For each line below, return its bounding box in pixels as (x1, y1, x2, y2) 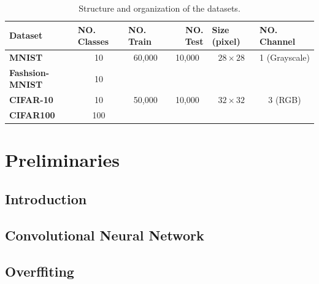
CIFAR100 (9, 109, 55, 121)
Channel (259, 35, 296, 48)
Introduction (5, 190, 87, 209)
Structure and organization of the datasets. (79, 2, 240, 14)
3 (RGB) (268, 93, 301, 106)
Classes (77, 35, 109, 48)
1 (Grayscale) (259, 51, 310, 64)
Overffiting (5, 261, 74, 280)
